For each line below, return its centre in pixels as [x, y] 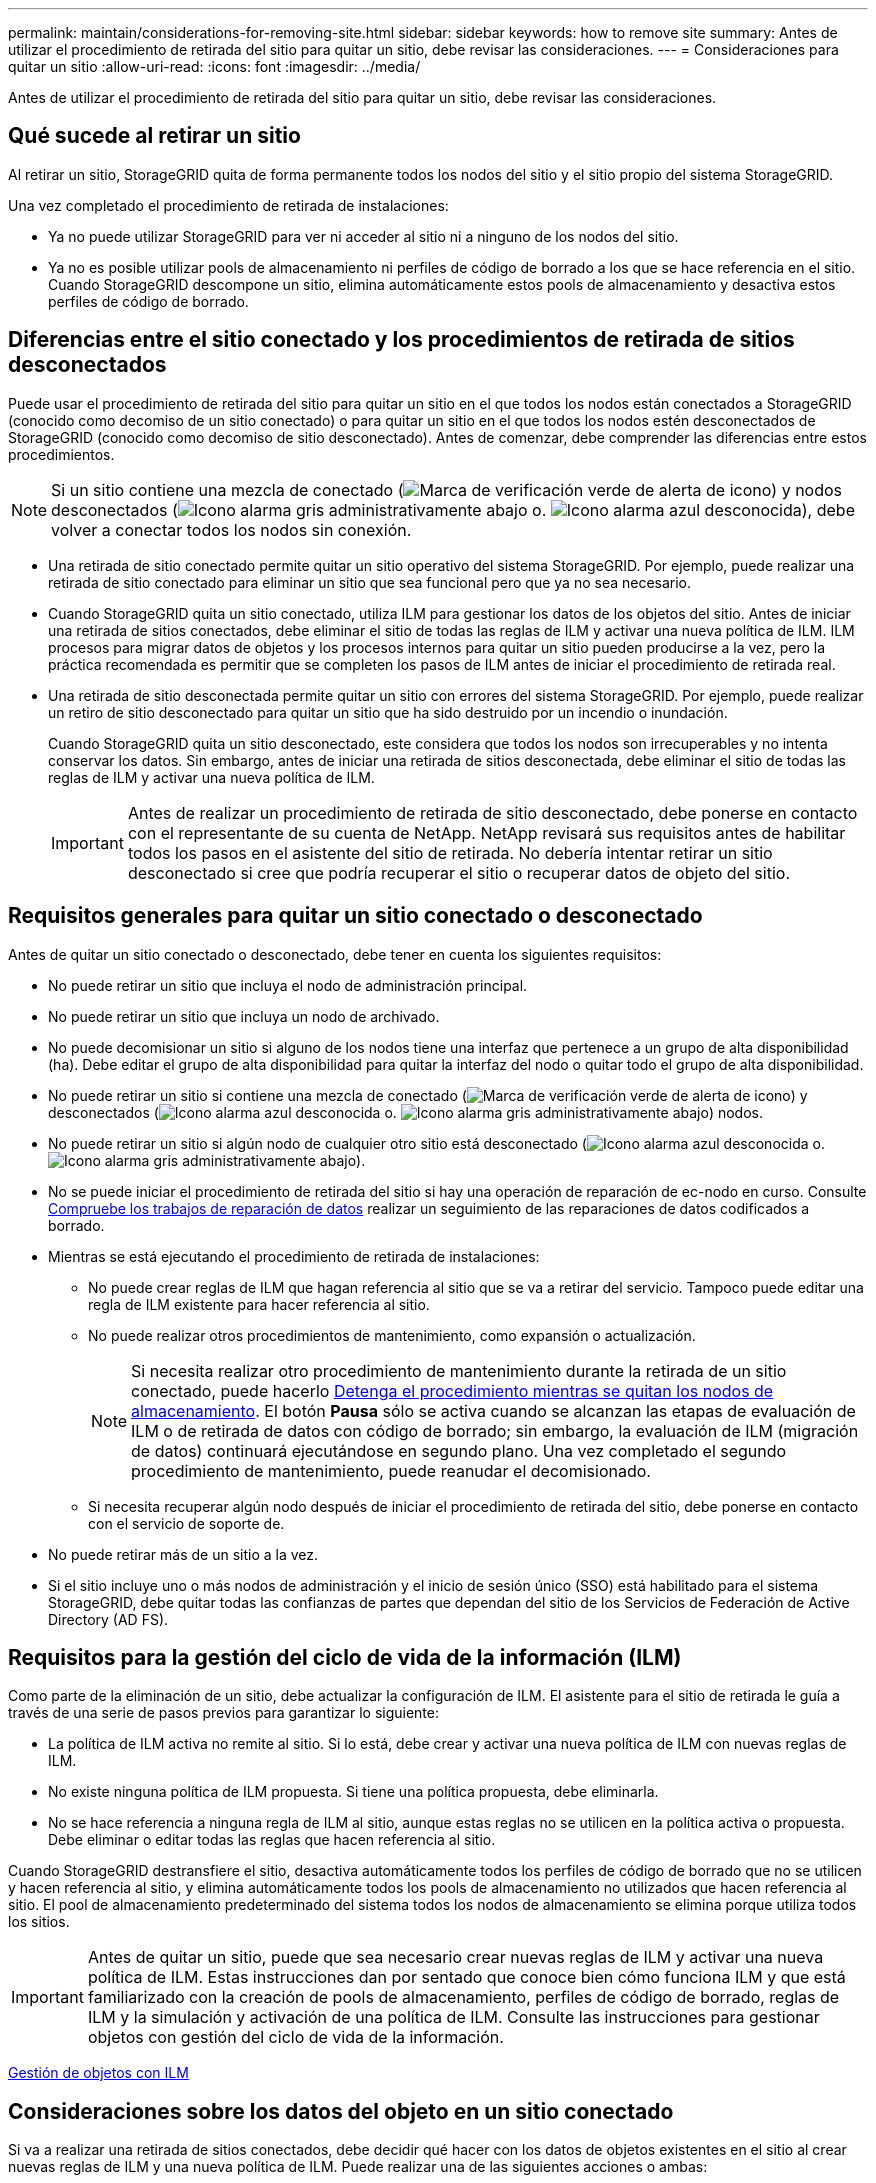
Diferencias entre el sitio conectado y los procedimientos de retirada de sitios [401, 340]
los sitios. [39, 1922]
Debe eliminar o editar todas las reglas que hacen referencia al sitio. [272, 1840]
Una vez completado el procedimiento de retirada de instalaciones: [228, 205]
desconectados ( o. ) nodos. [405, 1112]
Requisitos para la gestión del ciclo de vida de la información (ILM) [345, 1657]
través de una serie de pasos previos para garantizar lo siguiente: [223, 1713]
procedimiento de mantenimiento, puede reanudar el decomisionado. [391, 1470]
